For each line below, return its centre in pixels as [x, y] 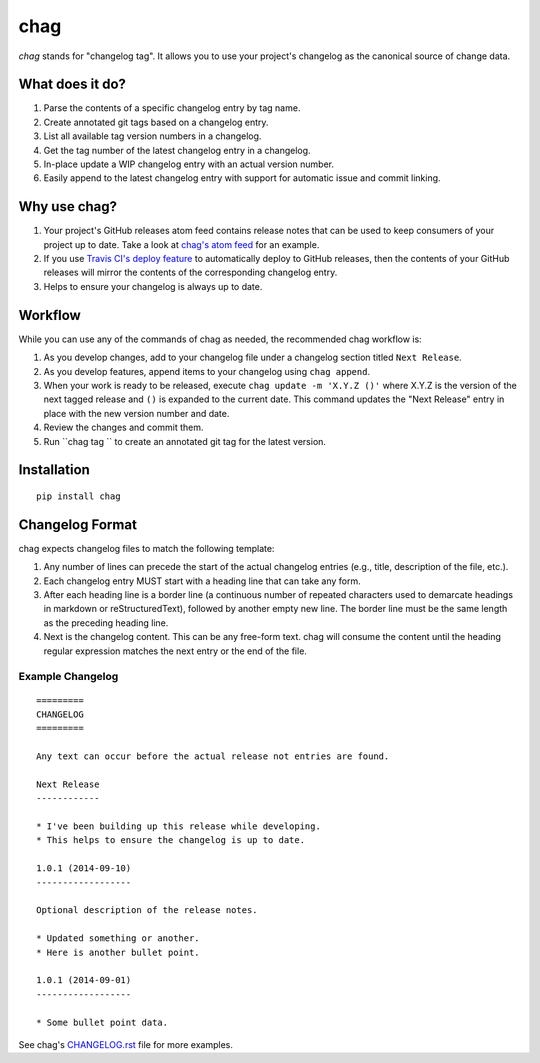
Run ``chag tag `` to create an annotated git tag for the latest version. [185, 441]
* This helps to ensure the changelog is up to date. [170, 840]
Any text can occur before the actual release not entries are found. [213, 756]
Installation [54, 470]
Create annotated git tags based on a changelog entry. [156, 122]
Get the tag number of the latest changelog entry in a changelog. [177, 150]
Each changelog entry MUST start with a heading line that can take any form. [202, 581]
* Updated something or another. [118, 938]
